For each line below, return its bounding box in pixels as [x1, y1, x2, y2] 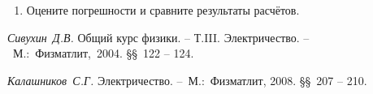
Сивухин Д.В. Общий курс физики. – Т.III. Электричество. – [7, 28, 310, 45]
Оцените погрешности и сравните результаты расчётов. [26, 2, 300, 18]
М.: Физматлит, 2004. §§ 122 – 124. [12, 45, 194, 62]
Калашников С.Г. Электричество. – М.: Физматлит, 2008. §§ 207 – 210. [7, 71, 367, 88]
